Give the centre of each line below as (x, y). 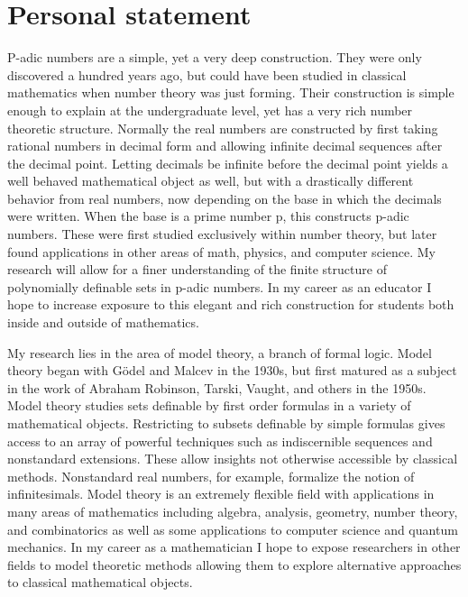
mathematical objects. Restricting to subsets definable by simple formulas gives (226, 423)
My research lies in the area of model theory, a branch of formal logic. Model (220, 352)
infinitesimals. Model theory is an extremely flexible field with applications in (221, 494)
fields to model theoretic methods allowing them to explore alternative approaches (234, 564)
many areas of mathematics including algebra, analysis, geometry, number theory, (233, 511)
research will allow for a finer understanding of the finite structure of (197, 269)
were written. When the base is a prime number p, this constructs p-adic (208, 216)
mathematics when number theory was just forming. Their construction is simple (231, 92)
